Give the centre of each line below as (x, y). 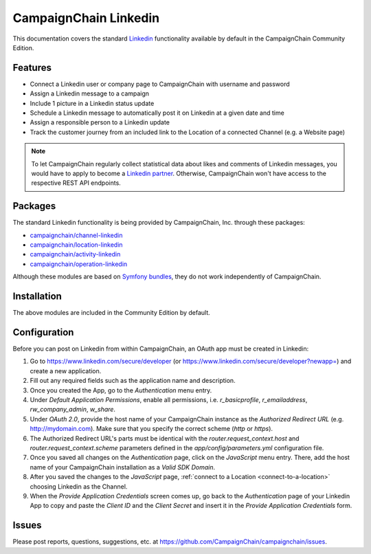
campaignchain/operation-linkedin (79, 264)
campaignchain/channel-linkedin (76, 235)
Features (32, 68)
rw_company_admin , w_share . (73, 410)
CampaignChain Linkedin (86, 18)
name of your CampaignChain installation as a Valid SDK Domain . (123, 467)
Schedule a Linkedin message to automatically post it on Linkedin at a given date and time (157, 113)
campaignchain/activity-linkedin (75, 254)
